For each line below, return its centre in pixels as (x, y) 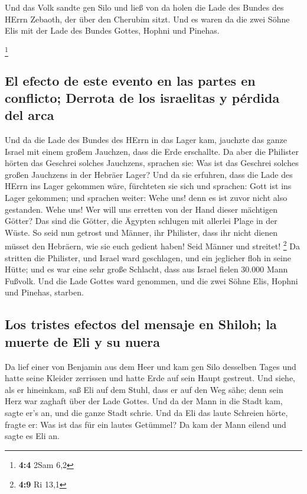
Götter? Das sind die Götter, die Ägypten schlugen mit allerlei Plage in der (141, 221)
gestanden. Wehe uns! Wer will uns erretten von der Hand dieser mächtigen (141, 209)
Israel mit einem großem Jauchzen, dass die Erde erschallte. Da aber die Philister (152, 151)
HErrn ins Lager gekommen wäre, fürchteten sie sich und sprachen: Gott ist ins (148, 186)
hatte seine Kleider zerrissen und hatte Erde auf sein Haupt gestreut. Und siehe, (150, 378)
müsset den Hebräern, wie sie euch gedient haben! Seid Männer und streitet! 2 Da (152, 245)
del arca (30, 115)
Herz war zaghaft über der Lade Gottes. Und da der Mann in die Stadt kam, (144, 401)
